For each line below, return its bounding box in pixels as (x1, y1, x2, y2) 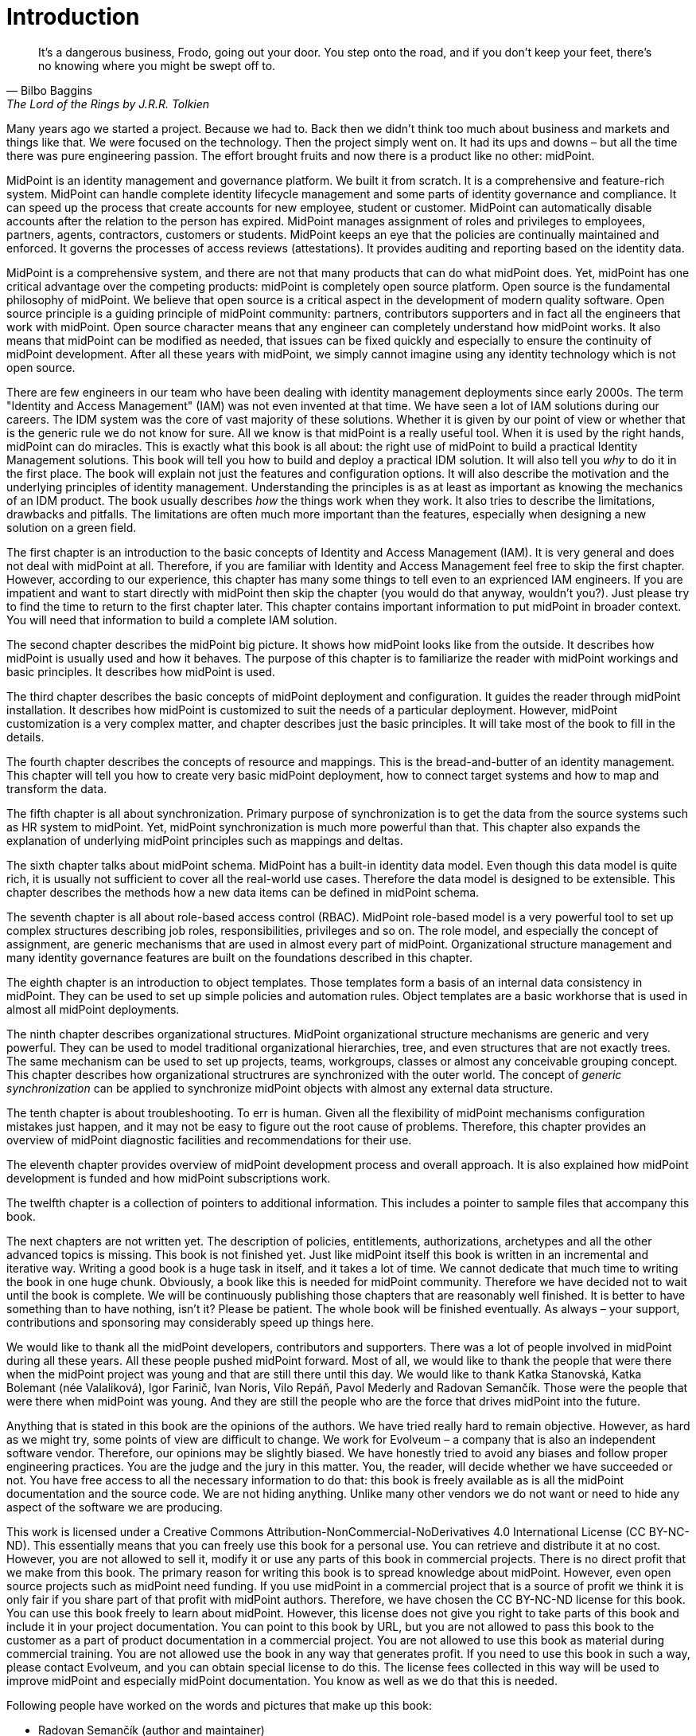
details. (6, 729, 45, 744)
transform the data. (6, 781, 107, 796)
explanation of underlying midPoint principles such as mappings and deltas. (6, 833, 403, 847)
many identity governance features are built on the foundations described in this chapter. (6, 950, 472, 964)
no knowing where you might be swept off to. (38, 58, 276, 72)
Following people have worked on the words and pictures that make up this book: (6, 1698, 432, 1712)
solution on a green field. (6, 520, 137, 534)
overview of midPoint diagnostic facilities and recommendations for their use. (6, 1132, 412, 1147)
